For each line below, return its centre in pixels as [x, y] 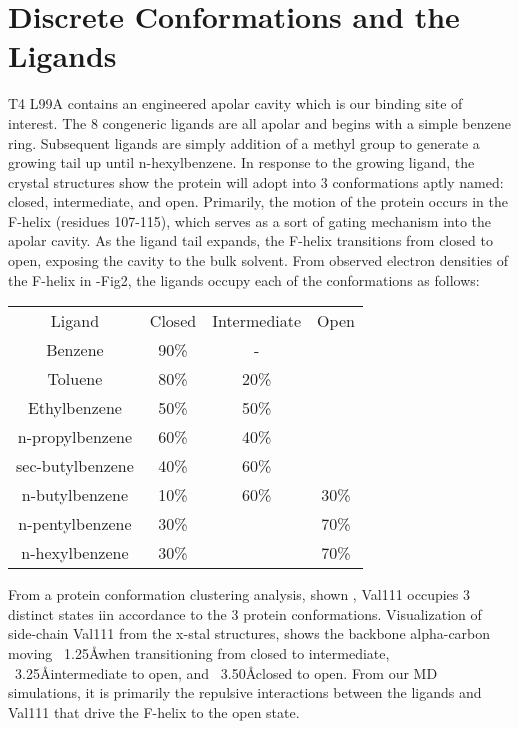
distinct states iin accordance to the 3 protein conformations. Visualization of [245, 613]
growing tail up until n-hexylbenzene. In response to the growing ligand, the [241, 162]
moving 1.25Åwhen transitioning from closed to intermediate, [199, 653]
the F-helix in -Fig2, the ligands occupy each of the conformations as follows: [244, 279]
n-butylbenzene [75, 495]
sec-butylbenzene [75, 466]
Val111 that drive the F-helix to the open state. [154, 711]
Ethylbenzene [74, 408]
